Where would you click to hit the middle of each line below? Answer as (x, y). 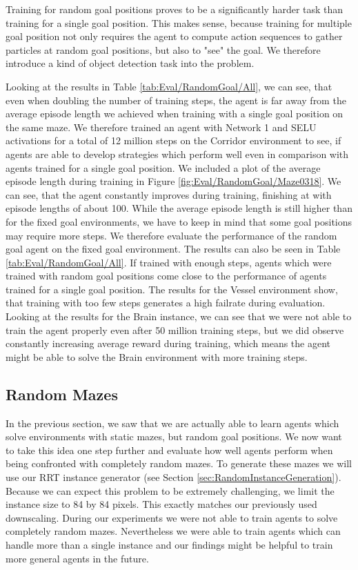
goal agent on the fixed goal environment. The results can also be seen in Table (173, 249)
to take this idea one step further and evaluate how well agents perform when (169, 450)
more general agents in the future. (77, 558)
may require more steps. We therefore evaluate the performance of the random (171, 235)
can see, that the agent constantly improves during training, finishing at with (169, 194)
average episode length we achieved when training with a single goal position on (175, 114)
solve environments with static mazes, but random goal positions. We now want (174, 436)
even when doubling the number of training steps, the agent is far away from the (176, 100)
